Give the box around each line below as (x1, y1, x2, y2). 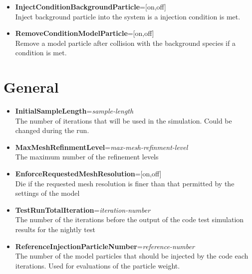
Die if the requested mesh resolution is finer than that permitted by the (15, 178, 235, 188)
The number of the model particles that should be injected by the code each (15, 251, 249, 261)
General (3, 77, 59, 97)
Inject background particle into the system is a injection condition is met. (15, 11, 241, 21)
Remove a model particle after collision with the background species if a (15, 37, 236, 48)
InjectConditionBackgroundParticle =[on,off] (15, 1, 167, 11)
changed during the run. (15, 125, 89, 136)
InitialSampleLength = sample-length (15, 106, 134, 116)
